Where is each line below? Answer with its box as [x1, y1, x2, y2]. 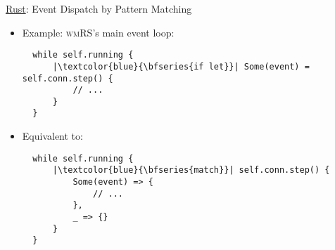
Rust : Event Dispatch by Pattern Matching [6, 1, 192, 15]
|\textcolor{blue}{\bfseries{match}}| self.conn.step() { [52, 165, 330, 176]
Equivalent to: [22, 129, 83, 143]
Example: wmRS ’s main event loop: [22, 25, 175, 39]
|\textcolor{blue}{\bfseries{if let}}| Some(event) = [52, 61, 310, 72]
